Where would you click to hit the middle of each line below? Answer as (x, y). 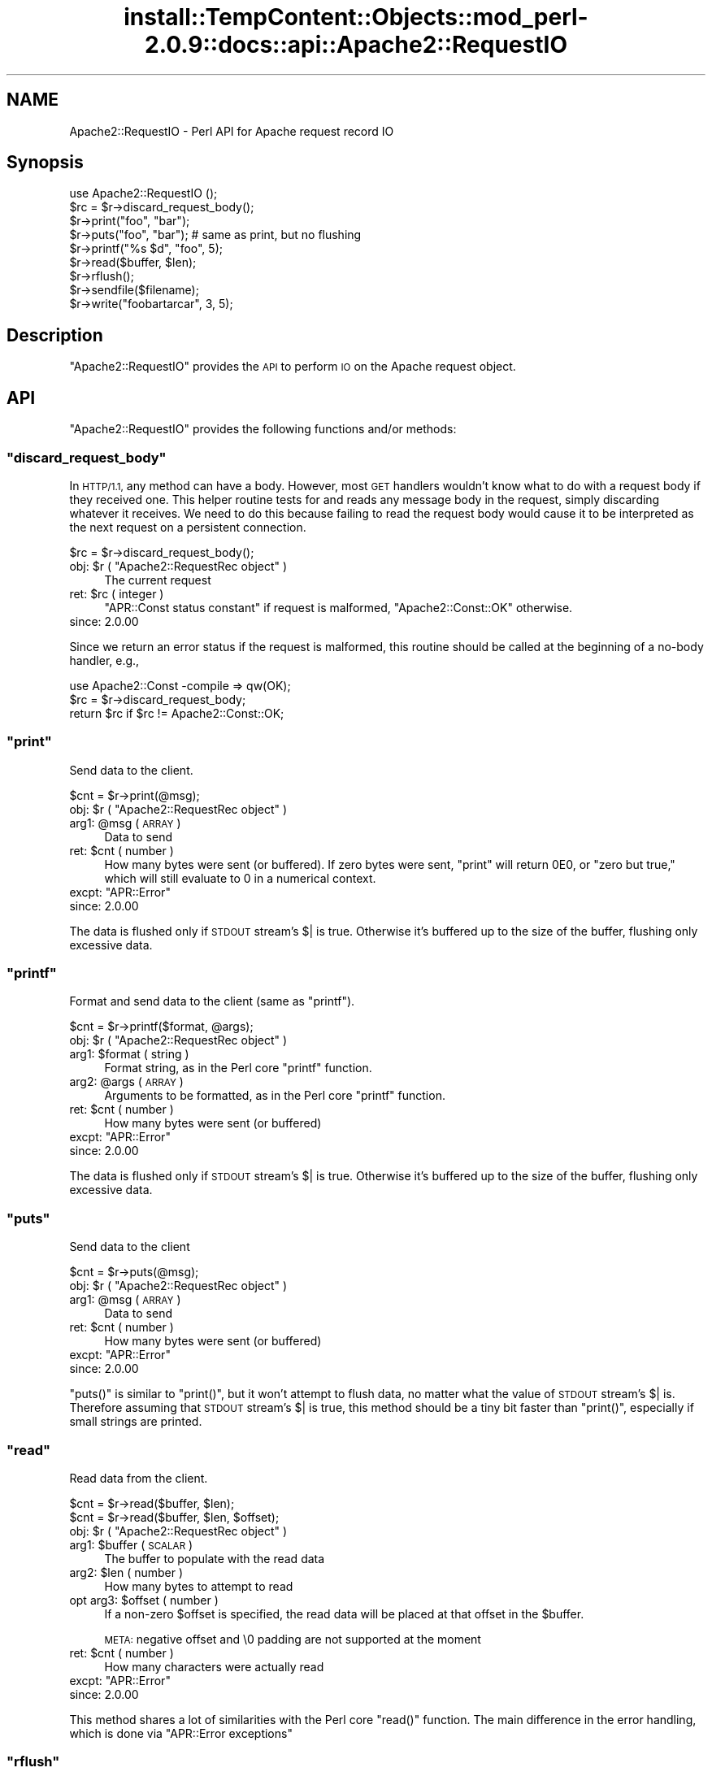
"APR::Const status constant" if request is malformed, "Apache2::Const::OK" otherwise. (339, 607)
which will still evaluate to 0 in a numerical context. (240, 878)
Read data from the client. (139, 1478)
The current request (158, 580)
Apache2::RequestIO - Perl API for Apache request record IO (232, 131)
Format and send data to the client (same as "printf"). (212, 1001)
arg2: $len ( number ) (126, 1572)
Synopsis (45, 163)
